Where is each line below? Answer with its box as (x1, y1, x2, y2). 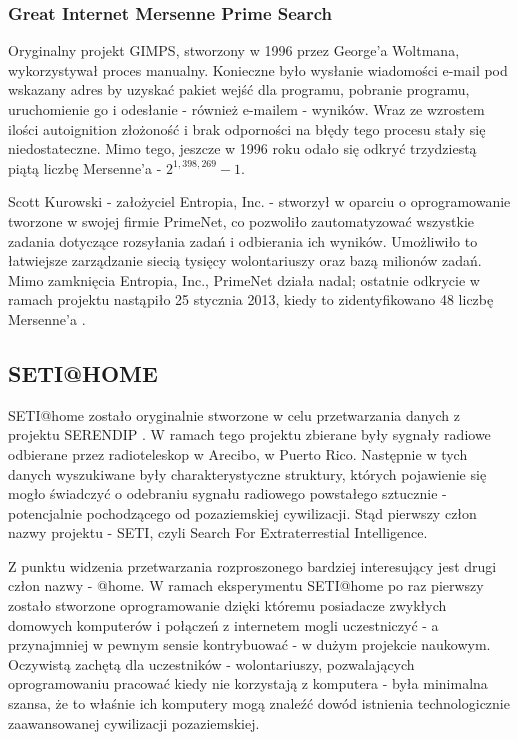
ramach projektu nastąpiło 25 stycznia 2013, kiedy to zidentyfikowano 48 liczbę (8, 289, 494, 310)
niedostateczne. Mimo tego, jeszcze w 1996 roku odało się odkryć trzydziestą (8, 138, 477, 159)
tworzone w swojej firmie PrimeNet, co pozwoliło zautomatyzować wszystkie (8, 210, 474, 231)
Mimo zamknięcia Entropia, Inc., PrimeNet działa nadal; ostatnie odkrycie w (8, 269, 480, 290)
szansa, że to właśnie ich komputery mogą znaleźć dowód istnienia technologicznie (8, 693, 510, 714)
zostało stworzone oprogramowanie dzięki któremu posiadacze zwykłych (8, 595, 447, 616)
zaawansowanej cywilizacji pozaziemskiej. (8, 712, 260, 733)
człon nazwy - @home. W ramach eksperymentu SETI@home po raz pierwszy (8, 575, 484, 596)
